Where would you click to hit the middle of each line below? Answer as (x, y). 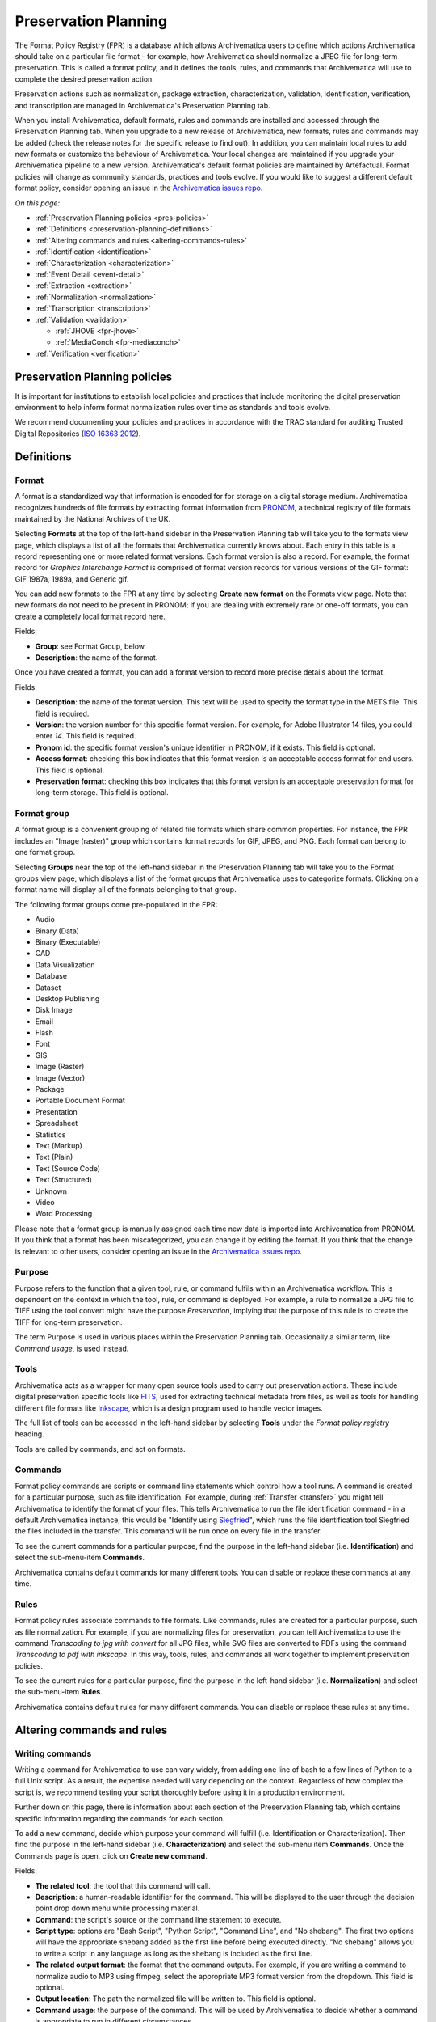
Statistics (50, 1134)
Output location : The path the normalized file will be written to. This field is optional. (176, 1999)
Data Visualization (65, 964)
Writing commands (53, 1753)
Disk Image (54, 1010)
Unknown (51, 1191)
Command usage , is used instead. (72, 1348)
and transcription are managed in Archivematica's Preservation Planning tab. (143, 105)
